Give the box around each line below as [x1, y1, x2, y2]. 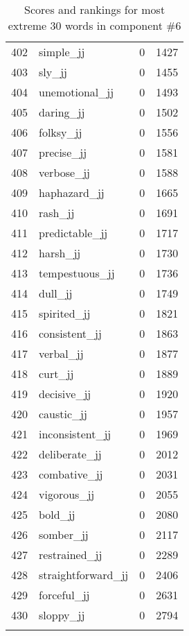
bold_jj [39, 506, 75, 522]
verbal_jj [39, 345, 84, 361]
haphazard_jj [39, 184, 105, 200]
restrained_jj [39, 547, 102, 562]
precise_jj [39, 144, 87, 160]
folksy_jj [39, 124, 82, 140]
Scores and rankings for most [24, 1, 165, 17]
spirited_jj [39, 305, 91, 321]
